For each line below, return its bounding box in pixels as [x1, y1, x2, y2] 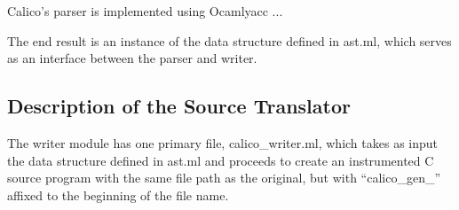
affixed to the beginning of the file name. [7, 185, 229, 204]
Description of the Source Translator [7, 92, 351, 120]
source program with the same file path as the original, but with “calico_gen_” [7, 168, 441, 187]
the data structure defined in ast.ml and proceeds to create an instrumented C [7, 151, 434, 169]
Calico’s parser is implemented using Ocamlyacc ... [7, 2, 283, 19]
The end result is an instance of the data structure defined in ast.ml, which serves [7, 31, 452, 50]
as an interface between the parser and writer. [7, 49, 257, 67]
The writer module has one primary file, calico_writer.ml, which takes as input [7, 133, 439, 152]
